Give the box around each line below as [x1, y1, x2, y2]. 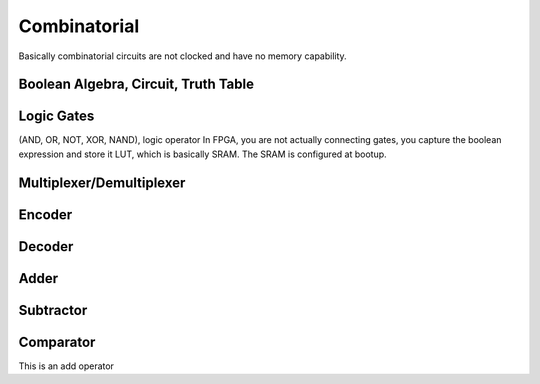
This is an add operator [18, 360, 115, 372]
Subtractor [18, 301, 88, 319]
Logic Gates [18, 108, 95, 125]
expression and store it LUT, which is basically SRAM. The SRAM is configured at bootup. [18, 148, 387, 160]
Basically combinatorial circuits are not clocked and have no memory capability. [18, 50, 347, 62]
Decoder [18, 238, 74, 255]
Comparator [18, 333, 96, 350]
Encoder [18, 206, 73, 223]
